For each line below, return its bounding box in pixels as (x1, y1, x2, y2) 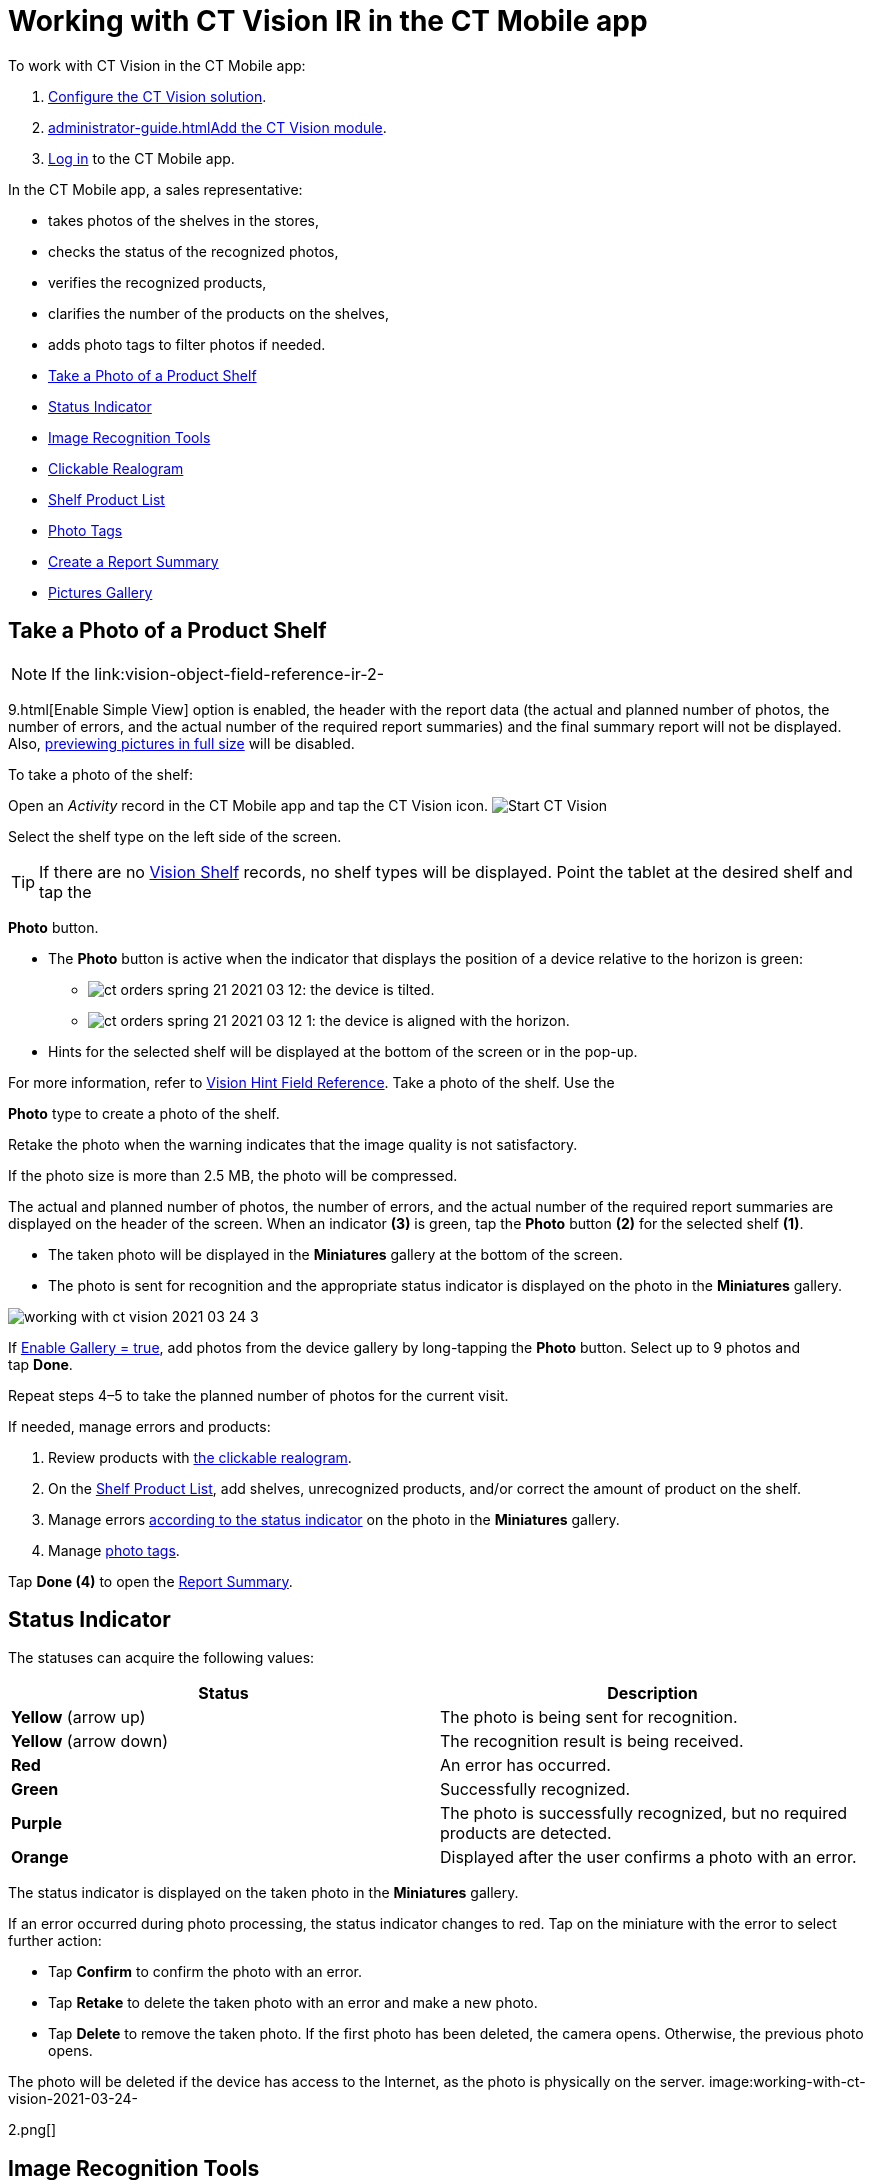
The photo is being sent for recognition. (440, 1707, 738, 1728)
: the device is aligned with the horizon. (311, 1011, 570, 1029)
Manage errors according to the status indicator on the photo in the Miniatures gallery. (48, 1510, 620, 1528)
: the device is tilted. (302, 980, 435, 998)
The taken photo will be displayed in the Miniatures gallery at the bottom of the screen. (48, 1245, 623, 1263)
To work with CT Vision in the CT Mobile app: (8, 56, 306, 74)
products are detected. (440, 1823, 612, 1844)
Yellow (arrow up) (11, 1707, 146, 1728)
